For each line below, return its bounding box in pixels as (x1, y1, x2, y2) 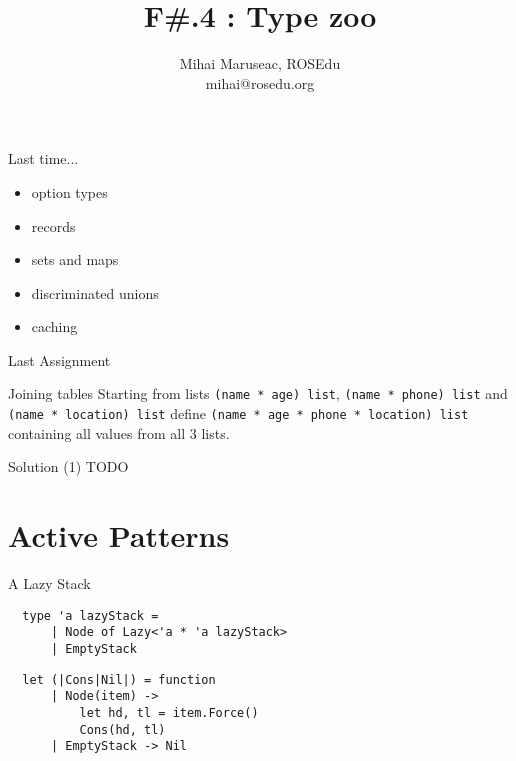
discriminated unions (31, 282, 159, 303)
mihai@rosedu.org (205, 72, 315, 93)
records (31, 215, 76, 236)
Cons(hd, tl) (79, 722, 166, 737)
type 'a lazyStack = (22, 608, 159, 623)
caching (31, 316, 78, 337)
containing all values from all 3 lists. (8, 422, 230, 443)
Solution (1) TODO (8, 456, 129, 477)
